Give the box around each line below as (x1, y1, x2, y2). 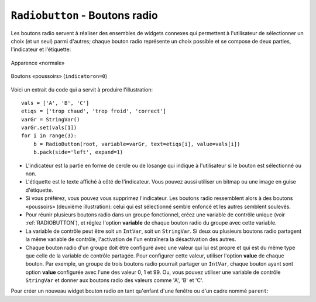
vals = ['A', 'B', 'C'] (21, 100, 90, 106)
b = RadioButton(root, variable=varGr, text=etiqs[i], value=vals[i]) (33, 141, 241, 147)
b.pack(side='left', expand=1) (33, 149, 123, 155)
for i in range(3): (21, 133, 77, 139)
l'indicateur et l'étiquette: (11, 46, 71, 53)
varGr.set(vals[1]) (21, 124, 77, 131)
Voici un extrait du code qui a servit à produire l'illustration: (11, 86, 153, 93)
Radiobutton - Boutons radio (11, 9, 158, 22)
